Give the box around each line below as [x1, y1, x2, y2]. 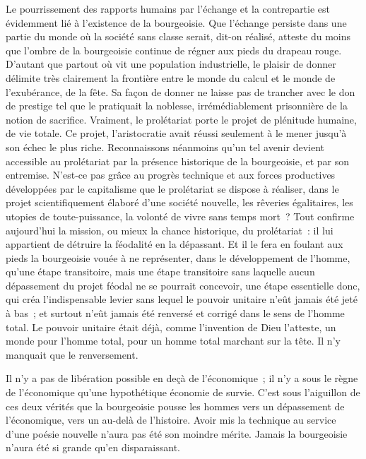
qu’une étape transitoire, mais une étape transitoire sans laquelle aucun [6, 264, 315, 279]
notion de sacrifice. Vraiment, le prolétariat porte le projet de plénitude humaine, [6, 112, 357, 126]
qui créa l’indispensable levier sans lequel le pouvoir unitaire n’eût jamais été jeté [6, 292, 358, 306]
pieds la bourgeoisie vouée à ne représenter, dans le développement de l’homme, [6, 250, 350, 265]
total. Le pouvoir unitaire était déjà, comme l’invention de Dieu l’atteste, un [6, 319, 336, 334]
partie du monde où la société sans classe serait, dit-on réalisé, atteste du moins [6, 29, 351, 44]
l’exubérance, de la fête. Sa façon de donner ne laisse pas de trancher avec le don [6, 84, 355, 99]
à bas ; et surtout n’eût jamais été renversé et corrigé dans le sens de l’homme [6, 306, 345, 321]
